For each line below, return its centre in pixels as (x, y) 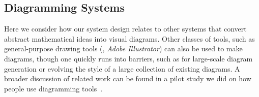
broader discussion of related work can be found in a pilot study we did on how (128, 78)
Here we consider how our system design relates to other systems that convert (125, 29)
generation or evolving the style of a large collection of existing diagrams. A (122, 68)
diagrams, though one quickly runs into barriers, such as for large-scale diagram (128, 58)
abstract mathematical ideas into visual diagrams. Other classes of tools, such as (129, 38)
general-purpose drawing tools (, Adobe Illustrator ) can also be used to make (123, 48)
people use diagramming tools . (53, 88)
